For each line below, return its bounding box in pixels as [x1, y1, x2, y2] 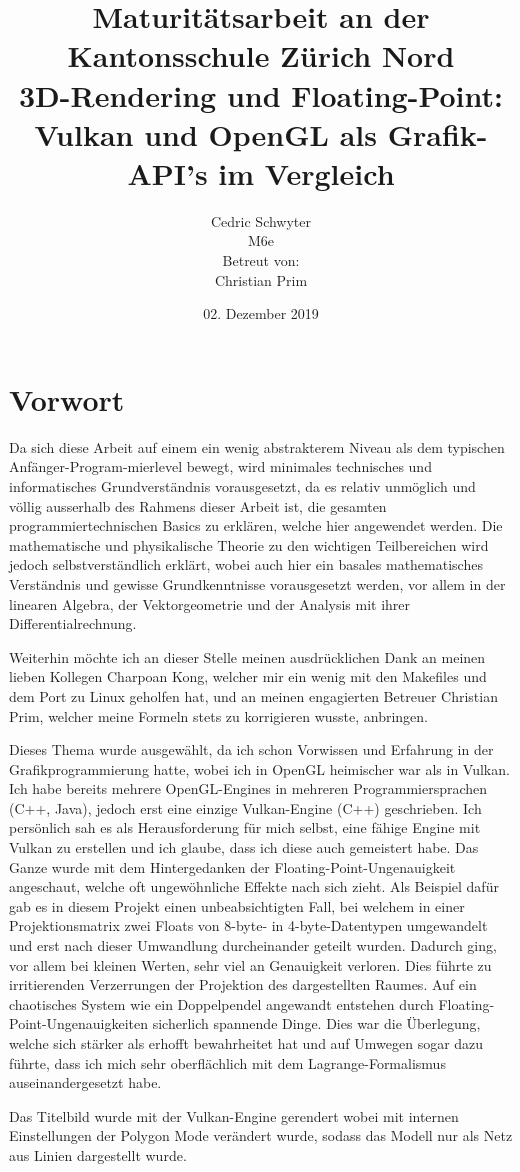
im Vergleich [218, 152, 395, 193]
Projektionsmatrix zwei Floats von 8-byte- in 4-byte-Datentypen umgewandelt [9, 915, 488, 936]
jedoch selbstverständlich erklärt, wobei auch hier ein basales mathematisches [9, 554, 483, 575]
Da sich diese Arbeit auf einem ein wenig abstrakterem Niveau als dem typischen [9, 436, 505, 457]
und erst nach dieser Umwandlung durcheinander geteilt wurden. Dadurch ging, [9, 935, 497, 956]
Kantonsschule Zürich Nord [67, 35, 455, 76]
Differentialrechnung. [9, 613, 137, 634]
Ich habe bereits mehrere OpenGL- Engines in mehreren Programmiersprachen [9, 778, 488, 799]
